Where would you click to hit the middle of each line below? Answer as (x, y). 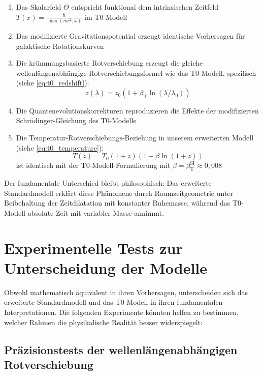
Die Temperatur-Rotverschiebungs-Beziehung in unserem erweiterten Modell (135, 138)
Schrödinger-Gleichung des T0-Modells (76, 120)
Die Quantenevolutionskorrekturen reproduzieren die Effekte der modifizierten (137, 110)
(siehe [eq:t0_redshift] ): (53, 83)
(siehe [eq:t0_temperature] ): (60, 147)
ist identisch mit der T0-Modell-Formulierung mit (93, 165)
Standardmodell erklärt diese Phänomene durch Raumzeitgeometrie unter (119, 193)
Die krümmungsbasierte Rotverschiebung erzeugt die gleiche (109, 63)
